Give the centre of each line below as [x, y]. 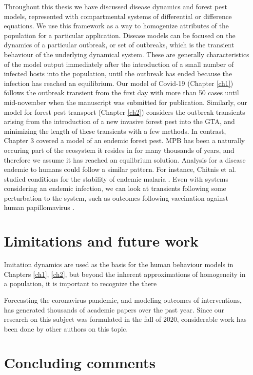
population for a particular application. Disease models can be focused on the [120, 35]
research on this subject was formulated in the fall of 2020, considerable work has [125, 319]
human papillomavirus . [39, 207]
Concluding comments [80, 362]
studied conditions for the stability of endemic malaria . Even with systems [116, 178]
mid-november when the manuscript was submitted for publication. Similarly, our [126, 102]
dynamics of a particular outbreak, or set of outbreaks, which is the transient [119, 45]
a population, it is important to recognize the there [80, 283]
